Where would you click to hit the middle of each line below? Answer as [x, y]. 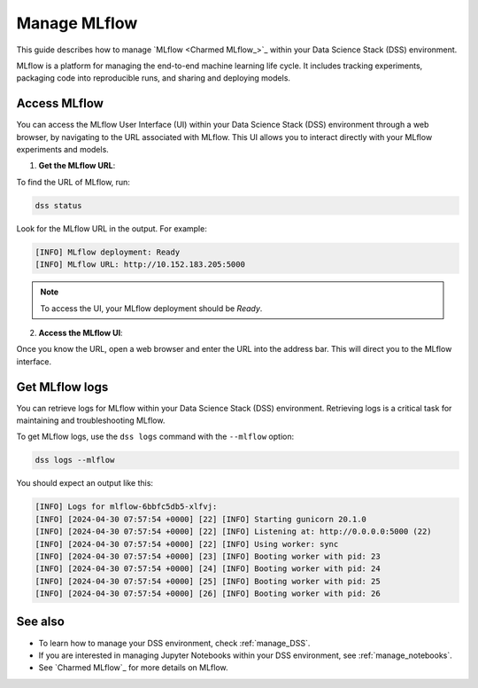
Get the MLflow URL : [77, 166]
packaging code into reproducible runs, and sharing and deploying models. [154, 78]
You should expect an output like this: [85, 483]
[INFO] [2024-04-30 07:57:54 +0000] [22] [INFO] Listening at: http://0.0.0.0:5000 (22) [234, 532]
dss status [58, 205]
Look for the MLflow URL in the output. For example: [112, 228]
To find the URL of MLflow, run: [73, 182]
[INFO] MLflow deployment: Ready [108, 252]
